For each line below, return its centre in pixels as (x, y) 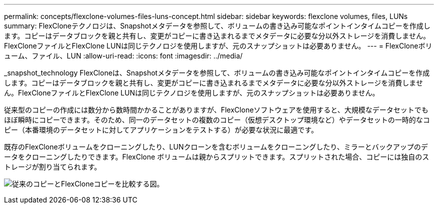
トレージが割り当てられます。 (53, 167)
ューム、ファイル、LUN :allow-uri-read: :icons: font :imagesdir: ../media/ (123, 56)
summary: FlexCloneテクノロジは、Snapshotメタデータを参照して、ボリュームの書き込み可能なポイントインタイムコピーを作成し (217, 26)
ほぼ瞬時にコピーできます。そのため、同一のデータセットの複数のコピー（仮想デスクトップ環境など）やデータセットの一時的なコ (217, 120)
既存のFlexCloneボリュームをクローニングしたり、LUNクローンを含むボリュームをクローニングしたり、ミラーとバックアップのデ (216, 147)
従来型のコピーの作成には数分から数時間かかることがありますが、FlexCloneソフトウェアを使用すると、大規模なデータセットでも (216, 110)
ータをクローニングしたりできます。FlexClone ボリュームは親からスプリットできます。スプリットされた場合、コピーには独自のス (217, 157)
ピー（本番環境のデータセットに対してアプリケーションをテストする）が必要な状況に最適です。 (161, 130)
